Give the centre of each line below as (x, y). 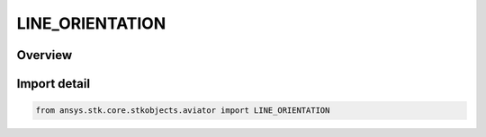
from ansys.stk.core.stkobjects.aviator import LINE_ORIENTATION (183, 111)
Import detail (53, 84)
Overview (45, 55)
